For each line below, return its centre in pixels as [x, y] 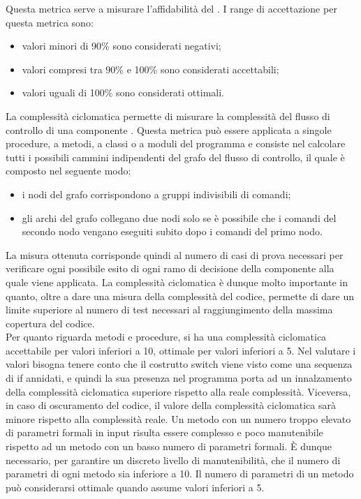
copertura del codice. [50, 323]
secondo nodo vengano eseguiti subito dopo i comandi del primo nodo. [172, 231]
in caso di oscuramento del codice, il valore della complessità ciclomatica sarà [171, 405]
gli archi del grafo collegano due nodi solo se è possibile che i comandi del [179, 217]
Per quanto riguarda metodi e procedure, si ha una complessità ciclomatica [166, 337]
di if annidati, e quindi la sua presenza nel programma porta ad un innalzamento [179, 378]
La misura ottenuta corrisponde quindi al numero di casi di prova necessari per [175, 254]
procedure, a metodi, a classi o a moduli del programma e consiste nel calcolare [176, 143]
